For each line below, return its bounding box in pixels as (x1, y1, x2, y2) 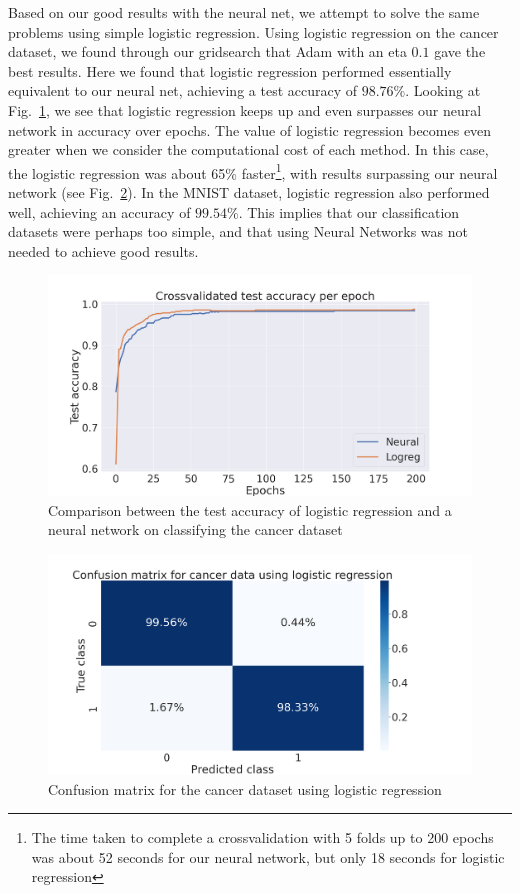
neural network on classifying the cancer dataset (48, 519, 343, 540)
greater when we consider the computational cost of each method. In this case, (8, 139, 489, 160)
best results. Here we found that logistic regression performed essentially (8, 60, 452, 81)
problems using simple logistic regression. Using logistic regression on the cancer (8, 21, 499, 42)
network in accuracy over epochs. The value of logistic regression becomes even (8, 119, 492, 140)
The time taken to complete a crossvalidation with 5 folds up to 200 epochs (31, 827, 494, 848)
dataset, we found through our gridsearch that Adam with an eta (8, 41, 407, 62)
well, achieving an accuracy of (8, 201, 191, 222)
